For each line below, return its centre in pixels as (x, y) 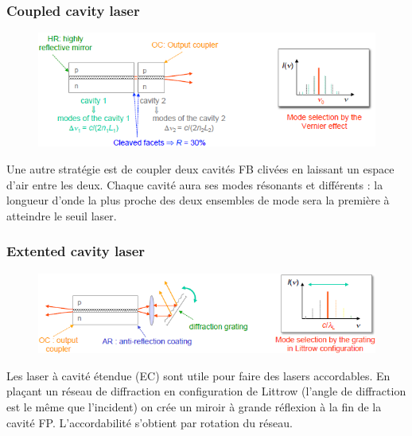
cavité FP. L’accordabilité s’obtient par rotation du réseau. (150, 422)
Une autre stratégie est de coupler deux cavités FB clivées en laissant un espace (200, 168)
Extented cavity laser (76, 251)
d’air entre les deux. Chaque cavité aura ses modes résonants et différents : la (195, 184)
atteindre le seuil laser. (62, 215)
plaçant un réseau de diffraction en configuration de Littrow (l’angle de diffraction (206, 391)
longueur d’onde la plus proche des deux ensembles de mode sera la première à (198, 200)
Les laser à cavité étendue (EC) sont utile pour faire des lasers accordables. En (198, 375)
